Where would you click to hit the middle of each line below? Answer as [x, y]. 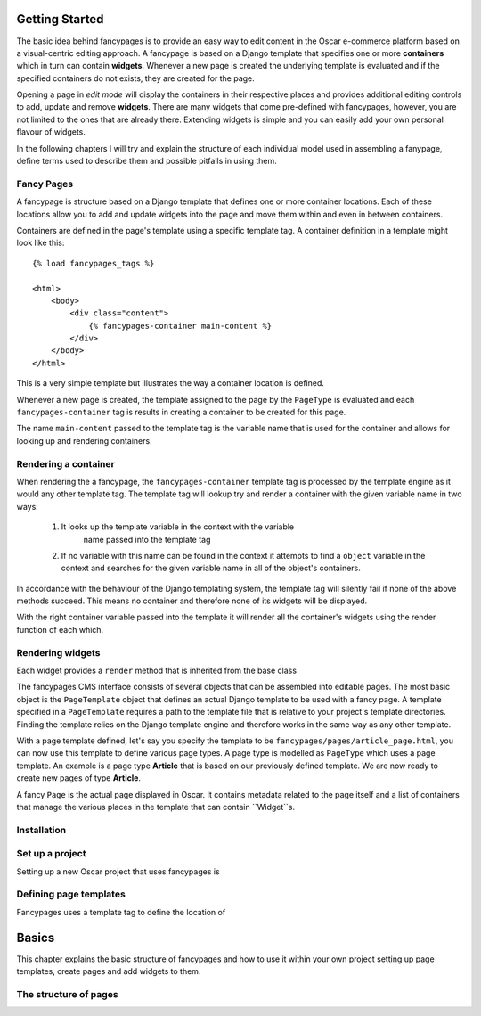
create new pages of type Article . [79, 778]
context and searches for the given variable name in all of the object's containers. [211, 568]
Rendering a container [65, 463]
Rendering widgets [58, 652]
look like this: [41, 243]
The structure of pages [68, 994]
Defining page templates [71, 894]
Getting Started [60, 19]
